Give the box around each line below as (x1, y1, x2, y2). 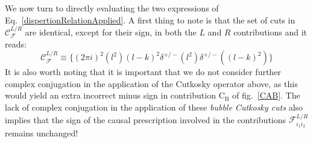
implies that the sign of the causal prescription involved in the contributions (5, 113, 286, 126)
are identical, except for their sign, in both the (25, 26, 197, 38)
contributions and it (233, 26, 308, 38)
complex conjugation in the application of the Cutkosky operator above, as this (5, 77, 298, 90)
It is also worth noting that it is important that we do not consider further (5, 65, 281, 78)
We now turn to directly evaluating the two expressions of (5, 2, 219, 14)
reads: (5, 37, 27, 50)
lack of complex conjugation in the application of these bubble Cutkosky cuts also (5, 100, 303, 113)
